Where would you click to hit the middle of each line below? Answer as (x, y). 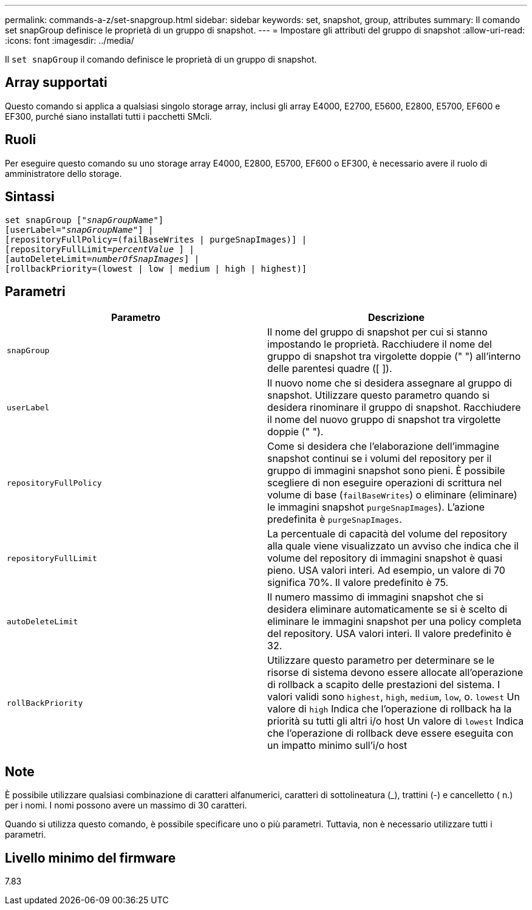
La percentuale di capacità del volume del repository (387, 534)
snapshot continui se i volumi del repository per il (380, 459)
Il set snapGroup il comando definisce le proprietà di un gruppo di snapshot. (161, 59)
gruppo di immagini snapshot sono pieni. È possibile (386, 471)
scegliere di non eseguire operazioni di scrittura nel (385, 483)
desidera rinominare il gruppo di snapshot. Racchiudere (394, 408)
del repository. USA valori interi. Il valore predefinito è (390, 634)
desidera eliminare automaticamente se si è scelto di (387, 609)
